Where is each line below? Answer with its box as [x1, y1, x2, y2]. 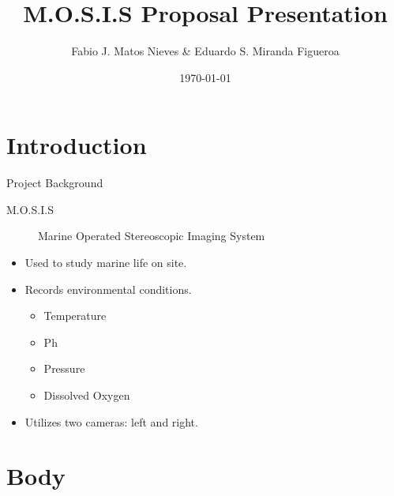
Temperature [43, 307, 107, 324]
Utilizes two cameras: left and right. [24, 413, 198, 430]
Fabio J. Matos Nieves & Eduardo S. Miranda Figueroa [71, 43, 340, 59]
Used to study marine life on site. [24, 254, 187, 271]
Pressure [43, 360, 85, 377]
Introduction [6, 129, 147, 161]
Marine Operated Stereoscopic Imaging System [38, 227, 265, 244]
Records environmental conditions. [24, 280, 192, 297]
